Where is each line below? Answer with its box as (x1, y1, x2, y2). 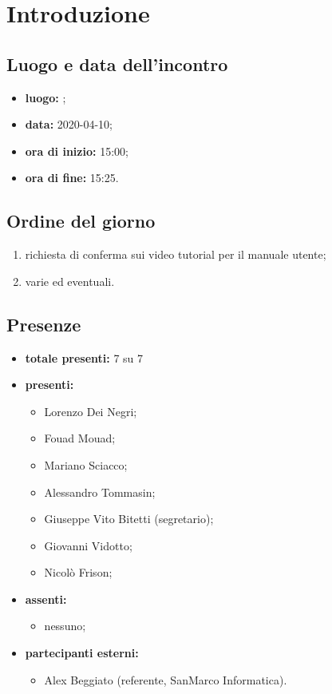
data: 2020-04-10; (25, 116, 113, 133)
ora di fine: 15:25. (25, 169, 119, 186)
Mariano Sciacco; (44, 456, 128, 473)
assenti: (25, 590, 67, 607)
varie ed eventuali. (25, 272, 115, 289)
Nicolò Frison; (44, 564, 113, 581)
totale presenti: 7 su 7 (25, 349, 144, 366)
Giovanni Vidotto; (44, 537, 132, 553)
